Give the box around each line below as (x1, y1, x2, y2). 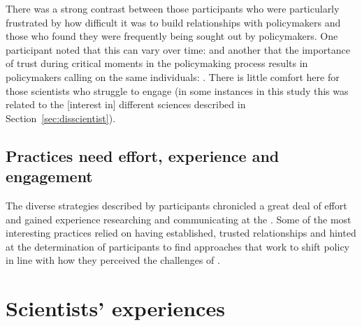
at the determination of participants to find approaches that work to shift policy (6, 239, 349, 253)
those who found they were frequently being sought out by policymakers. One (6, 29, 338, 43)
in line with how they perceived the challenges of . (6, 253, 220, 267)
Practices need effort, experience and (6, 145, 280, 166)
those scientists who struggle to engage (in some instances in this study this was (6, 83, 349, 98)
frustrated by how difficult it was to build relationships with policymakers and (6, 15, 341, 29)
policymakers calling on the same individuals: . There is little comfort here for (6, 69, 340, 84)
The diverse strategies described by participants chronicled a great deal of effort (6, 198, 347, 212)
